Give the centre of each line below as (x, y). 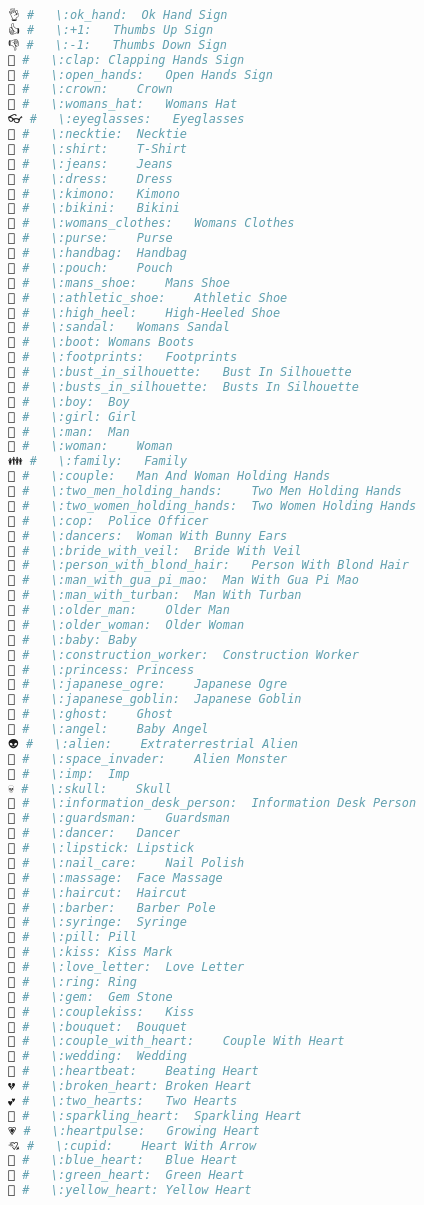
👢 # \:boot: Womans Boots (101, 342)
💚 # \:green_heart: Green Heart (126, 1175)
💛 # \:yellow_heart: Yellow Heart (130, 1190)
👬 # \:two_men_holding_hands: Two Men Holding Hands (205, 491)
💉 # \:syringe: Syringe (97, 922)
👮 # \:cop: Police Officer (108, 520)
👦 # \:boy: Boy (69, 401)
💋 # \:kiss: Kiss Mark (90, 952)
